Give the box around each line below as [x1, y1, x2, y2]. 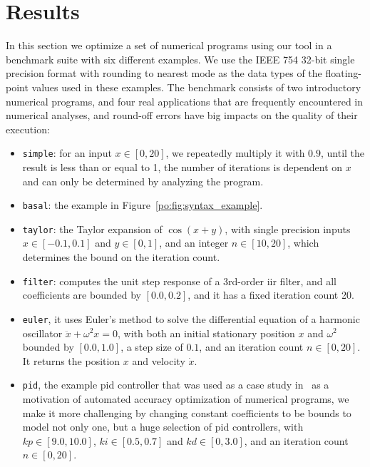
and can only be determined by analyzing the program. [22, 173, 264, 188]
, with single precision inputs [225, 221, 351, 236]
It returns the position [22, 353, 120, 368]
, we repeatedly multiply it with [165, 145, 305, 160]
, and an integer [159, 235, 229, 250]
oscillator [22, 325, 63, 340]
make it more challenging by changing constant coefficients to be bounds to [22, 405, 351, 420]
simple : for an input [22, 145, 112, 160]
